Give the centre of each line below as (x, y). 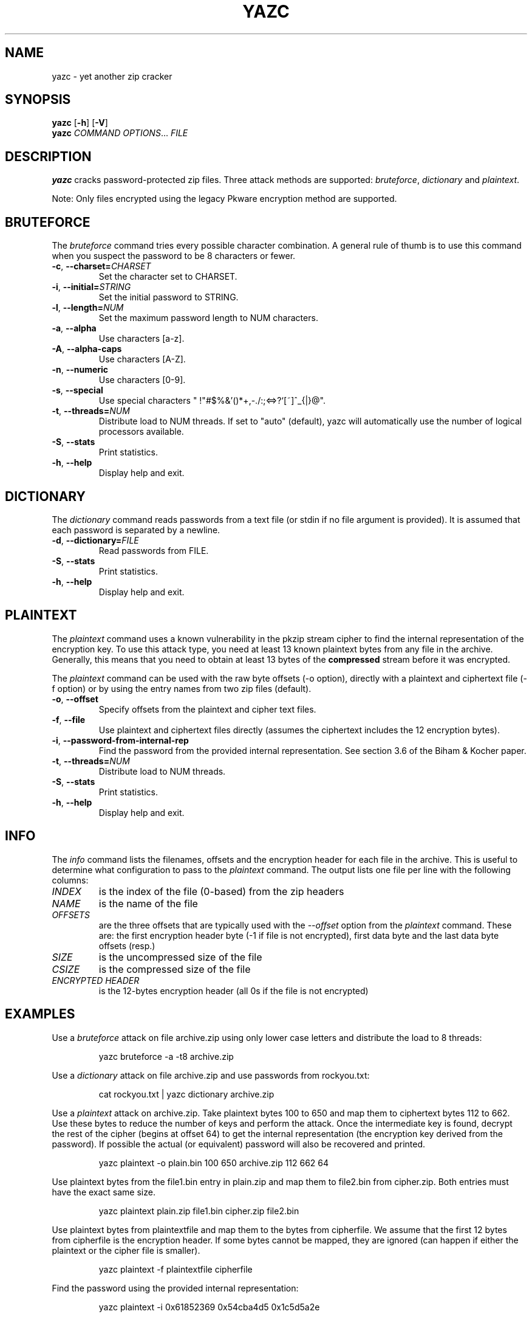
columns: (70, 880)
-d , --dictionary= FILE (95, 540)
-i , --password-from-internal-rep (120, 740)
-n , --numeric (80, 370)
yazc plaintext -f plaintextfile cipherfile (176, 1269)
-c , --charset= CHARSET (101, 266)
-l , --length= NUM (88, 308)
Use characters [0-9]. (142, 380)
